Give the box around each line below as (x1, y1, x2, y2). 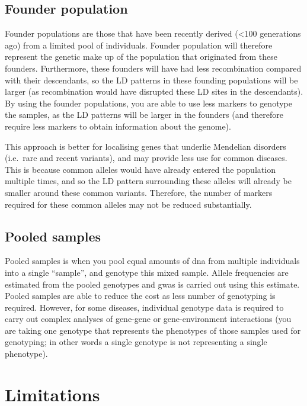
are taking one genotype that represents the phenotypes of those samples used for (5, 324, 301, 336)
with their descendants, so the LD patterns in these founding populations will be (5, 73, 298, 86)
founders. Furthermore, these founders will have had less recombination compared (5, 62, 302, 74)
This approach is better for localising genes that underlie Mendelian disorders (5, 140, 286, 152)
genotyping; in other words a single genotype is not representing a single (5, 336, 267, 348)
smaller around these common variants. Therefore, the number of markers (5, 186, 273, 198)
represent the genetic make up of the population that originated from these (5, 50, 277, 63)
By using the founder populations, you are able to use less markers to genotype (5, 96, 292, 109)
